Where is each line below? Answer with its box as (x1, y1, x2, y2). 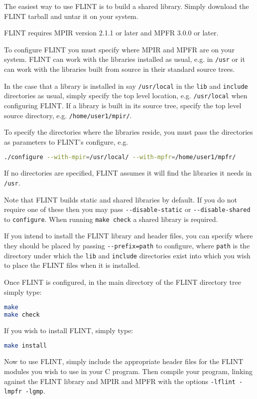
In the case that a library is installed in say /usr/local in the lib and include (4, 80, 248, 91)
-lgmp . (25, 386, 45, 396)
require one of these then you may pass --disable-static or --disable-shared (4, 204, 251, 214)
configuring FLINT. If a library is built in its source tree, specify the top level (4, 100, 242, 110)
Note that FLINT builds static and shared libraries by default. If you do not (4, 194, 237, 204)
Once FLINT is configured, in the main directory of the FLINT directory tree (4, 276, 241, 287)
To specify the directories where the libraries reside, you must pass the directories (4, 127, 253, 137)
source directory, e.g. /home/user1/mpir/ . (4, 110, 132, 120)
